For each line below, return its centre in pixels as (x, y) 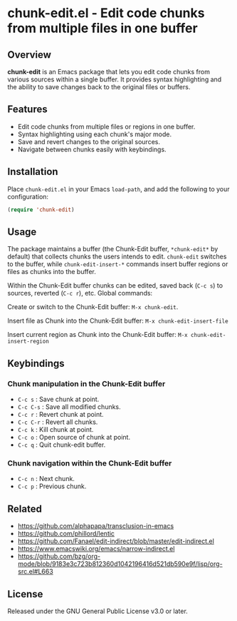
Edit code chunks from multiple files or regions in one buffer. (106, 126)
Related (25, 509)
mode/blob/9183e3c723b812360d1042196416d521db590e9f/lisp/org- (120, 564)
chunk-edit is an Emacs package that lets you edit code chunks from (109, 72)
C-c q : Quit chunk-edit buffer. (62, 445)
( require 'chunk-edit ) (41, 209)
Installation (33, 172)
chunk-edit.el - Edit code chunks (106, 13)
